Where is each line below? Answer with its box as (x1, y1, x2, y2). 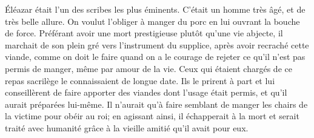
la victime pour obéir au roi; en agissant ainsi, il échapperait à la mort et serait (5, 110, 299, 122)
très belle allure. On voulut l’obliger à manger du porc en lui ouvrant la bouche (5, 15, 300, 27)
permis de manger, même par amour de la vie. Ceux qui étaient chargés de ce (5, 62, 292, 74)
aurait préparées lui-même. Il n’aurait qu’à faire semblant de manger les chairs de (5, 97, 308, 110)
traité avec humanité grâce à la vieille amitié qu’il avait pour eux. (5, 121, 249, 134)
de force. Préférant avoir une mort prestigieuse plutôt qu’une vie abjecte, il (5, 27, 283, 39)
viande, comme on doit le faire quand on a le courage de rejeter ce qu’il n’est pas (5, 50, 306, 63)
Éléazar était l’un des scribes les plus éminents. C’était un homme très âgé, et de (5, 3, 306, 15)
